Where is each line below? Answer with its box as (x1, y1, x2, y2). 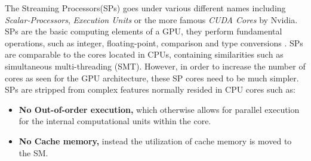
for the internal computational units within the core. (19, 115, 211, 127)
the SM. (19, 146, 48, 159)
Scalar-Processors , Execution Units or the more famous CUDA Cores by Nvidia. (5, 13, 298, 26)
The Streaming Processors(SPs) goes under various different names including (5, 2, 286, 14)
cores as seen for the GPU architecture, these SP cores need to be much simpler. (5, 71, 299, 84)
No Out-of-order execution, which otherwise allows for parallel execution (19, 103, 300, 115)
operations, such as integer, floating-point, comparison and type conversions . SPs (5, 36, 303, 49)
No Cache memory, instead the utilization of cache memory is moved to (19, 134, 292, 147)
